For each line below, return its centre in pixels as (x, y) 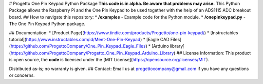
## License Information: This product (214, 53)
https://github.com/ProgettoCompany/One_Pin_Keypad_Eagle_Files (78, 46)
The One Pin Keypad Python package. (47, 24)
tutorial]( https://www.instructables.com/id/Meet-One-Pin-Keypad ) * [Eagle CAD (89, 39)
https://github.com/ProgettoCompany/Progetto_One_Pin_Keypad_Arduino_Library (92, 53)
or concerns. (22, 75)
